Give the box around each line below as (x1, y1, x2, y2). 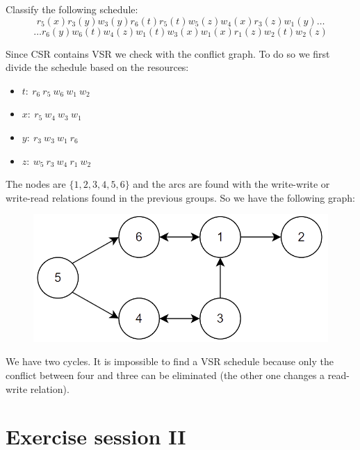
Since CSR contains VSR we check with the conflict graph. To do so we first (6, 46, 330, 61)
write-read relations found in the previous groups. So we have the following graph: (6, 190, 355, 204)
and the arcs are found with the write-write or (133, 177, 330, 191)
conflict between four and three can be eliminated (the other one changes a (6, 367, 325, 382)
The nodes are (6, 177, 66, 191)
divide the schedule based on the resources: (6, 60, 189, 74)
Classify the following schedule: (6, 2, 138, 16)
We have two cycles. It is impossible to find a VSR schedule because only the (6, 354, 334, 369)
